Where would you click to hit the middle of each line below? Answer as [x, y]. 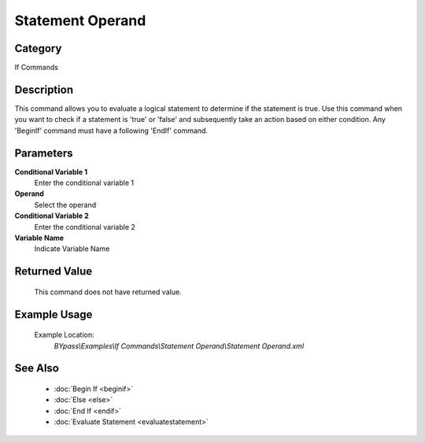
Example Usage [54, 314]
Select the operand [65, 205]
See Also [37, 369]
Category [38, 48]
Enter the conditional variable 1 [84, 183]
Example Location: [64, 335]
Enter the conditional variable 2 [85, 227]
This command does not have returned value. [108, 292]
